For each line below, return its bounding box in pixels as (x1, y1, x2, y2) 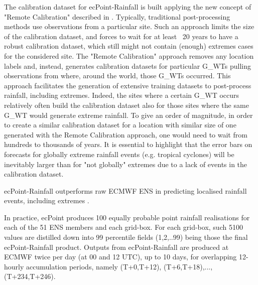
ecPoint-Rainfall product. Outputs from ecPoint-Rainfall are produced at (4, 241, 229, 252)
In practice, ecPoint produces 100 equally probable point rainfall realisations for (4, 212, 250, 222)
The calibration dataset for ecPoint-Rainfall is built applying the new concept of (4, 2, 251, 12)
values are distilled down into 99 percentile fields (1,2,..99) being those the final (4, 232, 248, 242)
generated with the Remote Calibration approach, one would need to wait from (4, 129, 247, 139)
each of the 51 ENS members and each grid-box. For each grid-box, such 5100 (4, 222, 243, 232)
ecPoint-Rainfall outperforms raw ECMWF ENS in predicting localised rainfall (4, 185, 247, 196)
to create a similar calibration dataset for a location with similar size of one (4, 119, 236, 130)
